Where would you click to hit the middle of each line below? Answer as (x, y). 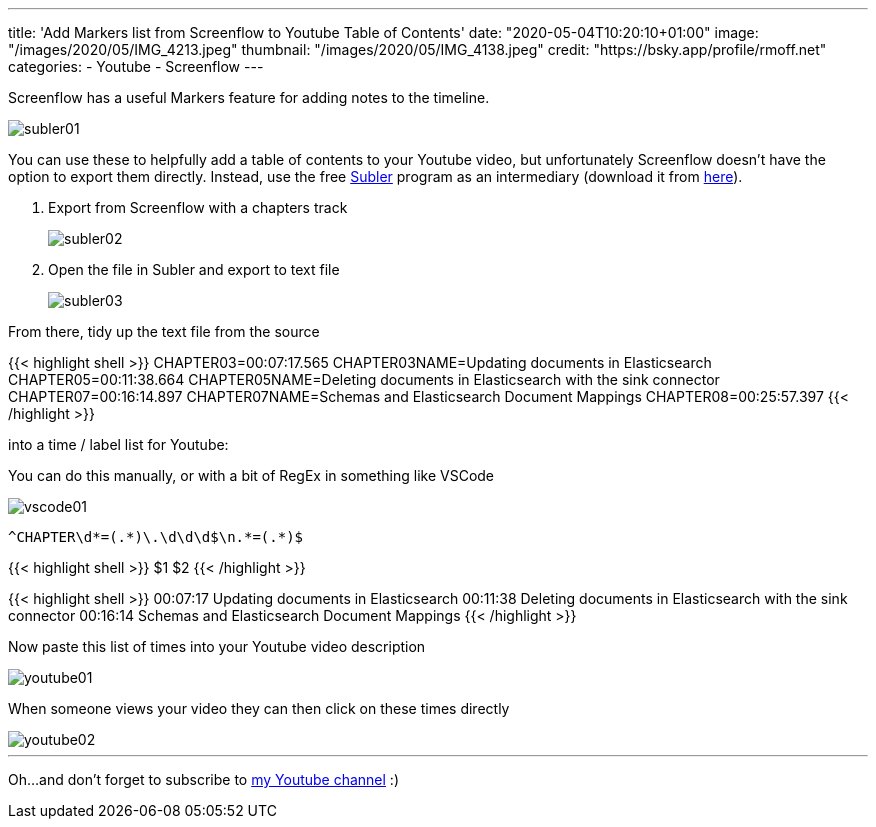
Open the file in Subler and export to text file (194, 269)
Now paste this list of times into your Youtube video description (217, 646)
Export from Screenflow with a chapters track (198, 207)
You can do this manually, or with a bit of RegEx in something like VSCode (251, 475)
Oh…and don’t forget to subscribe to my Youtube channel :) (203, 779)
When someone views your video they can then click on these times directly (259, 708)
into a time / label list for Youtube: (118, 444)
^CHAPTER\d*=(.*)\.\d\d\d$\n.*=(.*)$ (156, 537)
